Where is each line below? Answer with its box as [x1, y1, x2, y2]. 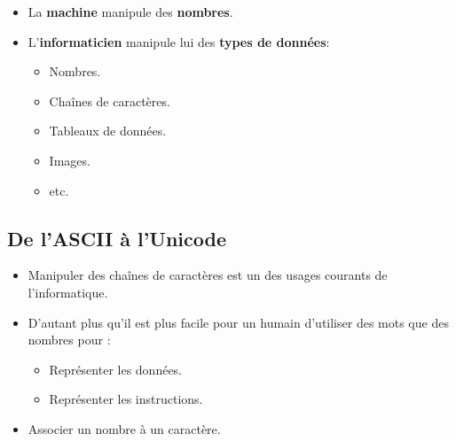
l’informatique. [28, 282, 108, 301]
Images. [49, 151, 90, 169]
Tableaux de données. [49, 121, 167, 140]
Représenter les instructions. [49, 390, 203, 408]
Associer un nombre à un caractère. [28, 419, 221, 437]
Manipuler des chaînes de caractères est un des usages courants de [28, 266, 388, 284]
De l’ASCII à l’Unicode [7, 224, 227, 251]
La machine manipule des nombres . [28, 3, 233, 20]
